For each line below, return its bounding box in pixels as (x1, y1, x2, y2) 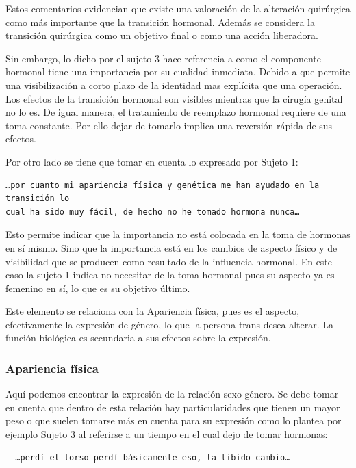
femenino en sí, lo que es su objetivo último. (5, 281, 190, 295)
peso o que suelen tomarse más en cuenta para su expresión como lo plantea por (5, 413, 342, 428)
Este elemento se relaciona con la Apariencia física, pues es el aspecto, (5, 304, 300, 318)
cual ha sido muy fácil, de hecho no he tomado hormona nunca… (5, 207, 300, 217)
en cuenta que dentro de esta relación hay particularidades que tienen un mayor (5, 400, 340, 414)
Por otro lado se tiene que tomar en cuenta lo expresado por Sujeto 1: (5, 154, 298, 168)
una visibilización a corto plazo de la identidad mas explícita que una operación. (5, 77, 342, 92)
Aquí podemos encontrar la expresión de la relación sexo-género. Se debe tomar (5, 387, 339, 401)
